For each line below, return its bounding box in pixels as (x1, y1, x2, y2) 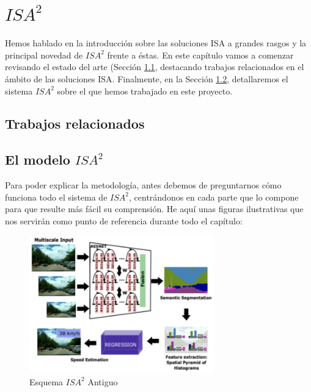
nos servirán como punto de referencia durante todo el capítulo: (5, 214, 243, 227)
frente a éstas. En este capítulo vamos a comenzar (107, 48, 294, 61)
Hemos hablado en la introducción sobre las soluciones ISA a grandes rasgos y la (5, 37, 307, 49)
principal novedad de (5, 48, 83, 61)
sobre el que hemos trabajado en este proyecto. (57, 84, 233, 97)
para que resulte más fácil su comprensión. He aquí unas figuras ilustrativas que (5, 202, 304, 215)
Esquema (29, 375, 64, 388)
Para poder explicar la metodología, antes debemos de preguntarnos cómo (5, 179, 282, 191)
